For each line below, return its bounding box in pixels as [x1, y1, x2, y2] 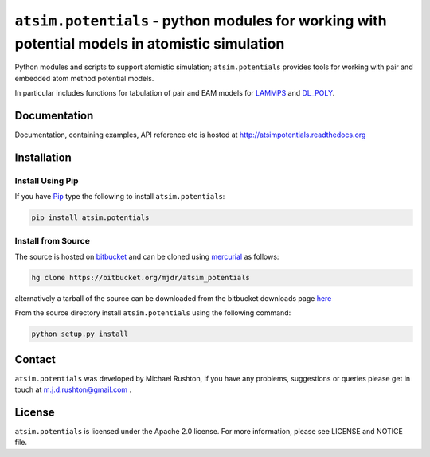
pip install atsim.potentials [31, 213, 150, 222]
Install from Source [14, 235, 91, 246]
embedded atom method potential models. [14, 73, 154, 83]
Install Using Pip [14, 175, 79, 186]
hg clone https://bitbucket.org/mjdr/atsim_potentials [31, 273, 250, 282]
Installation [14, 150, 72, 164]
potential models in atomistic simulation [14, 34, 285, 53]
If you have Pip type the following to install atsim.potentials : [14, 192, 225, 201]
